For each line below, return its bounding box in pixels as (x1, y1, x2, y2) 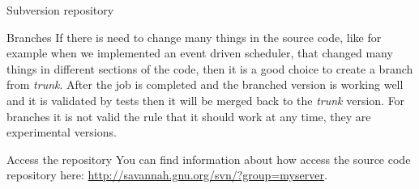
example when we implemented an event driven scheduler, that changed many (6, 44, 393, 61)
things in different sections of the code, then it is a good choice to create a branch (6, 60, 413, 77)
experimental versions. (6, 124, 117, 141)
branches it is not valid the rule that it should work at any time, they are (6, 107, 371, 124)
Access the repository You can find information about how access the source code (6, 150, 411, 167)
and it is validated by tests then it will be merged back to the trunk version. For (6, 91, 405, 108)
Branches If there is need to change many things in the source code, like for (6, 28, 382, 45)
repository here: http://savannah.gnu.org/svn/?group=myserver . (6, 166, 327, 183)
